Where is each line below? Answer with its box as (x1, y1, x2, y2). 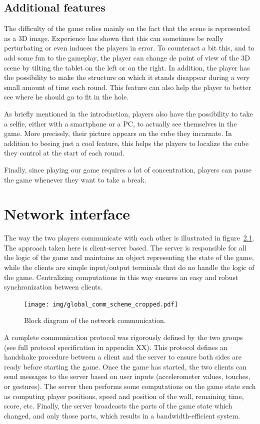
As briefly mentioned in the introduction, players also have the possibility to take (4, 108, 253, 118)
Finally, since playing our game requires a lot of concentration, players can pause (4, 164, 251, 174)
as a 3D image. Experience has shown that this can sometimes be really (4, 32, 223, 43)
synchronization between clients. (4, 281, 102, 292)
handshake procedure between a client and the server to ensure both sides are (4, 351, 242, 362)
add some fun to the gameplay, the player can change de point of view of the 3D (4, 52, 250, 62)
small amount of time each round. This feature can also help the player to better (4, 81, 251, 92)
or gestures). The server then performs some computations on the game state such (4, 381, 256, 391)
